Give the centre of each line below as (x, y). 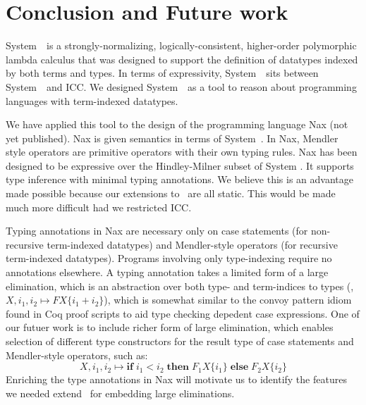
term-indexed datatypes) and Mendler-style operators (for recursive (192, 244)
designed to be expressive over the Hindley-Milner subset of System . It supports (180, 165)
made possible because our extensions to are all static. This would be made (171, 193)
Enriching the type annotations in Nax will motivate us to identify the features (176, 379)
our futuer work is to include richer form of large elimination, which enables (170, 327)
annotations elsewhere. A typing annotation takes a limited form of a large (167, 272)
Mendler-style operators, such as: (77, 355)
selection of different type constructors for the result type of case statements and (180, 341)
